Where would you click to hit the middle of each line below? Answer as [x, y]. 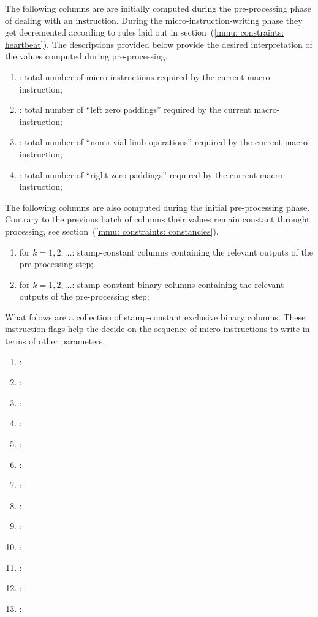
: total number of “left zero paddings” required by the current [135, 109]
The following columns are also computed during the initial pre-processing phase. [157, 207]
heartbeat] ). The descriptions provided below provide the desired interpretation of [159, 44]
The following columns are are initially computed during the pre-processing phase [158, 8]
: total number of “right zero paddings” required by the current [138, 174]
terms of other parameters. [55, 341]
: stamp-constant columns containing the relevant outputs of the [192, 252]
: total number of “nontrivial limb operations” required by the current [150, 142]
